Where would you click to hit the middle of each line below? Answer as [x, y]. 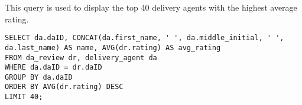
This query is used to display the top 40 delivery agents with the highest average [151, 7]
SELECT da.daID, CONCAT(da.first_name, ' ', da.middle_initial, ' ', [144, 38]
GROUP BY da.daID [39, 77]
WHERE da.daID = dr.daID [53, 68]
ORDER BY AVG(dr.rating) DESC [64, 87]
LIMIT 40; [24, 97]
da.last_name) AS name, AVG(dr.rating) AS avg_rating [113, 47]
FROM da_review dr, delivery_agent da [81, 58]
